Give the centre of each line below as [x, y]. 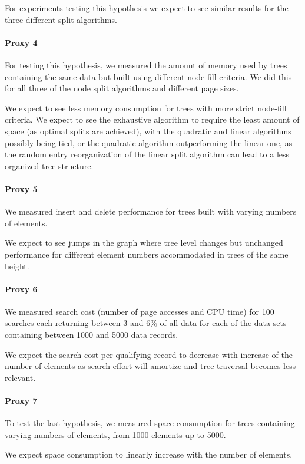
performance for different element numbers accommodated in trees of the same [147, 254]
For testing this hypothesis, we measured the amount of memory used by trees [146, 65]
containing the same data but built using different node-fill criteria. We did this [148, 76]
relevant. [20, 377]
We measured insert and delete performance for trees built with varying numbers [151, 211]
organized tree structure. [49, 165]
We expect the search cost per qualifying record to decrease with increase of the [149, 354]
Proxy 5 [21, 188]
